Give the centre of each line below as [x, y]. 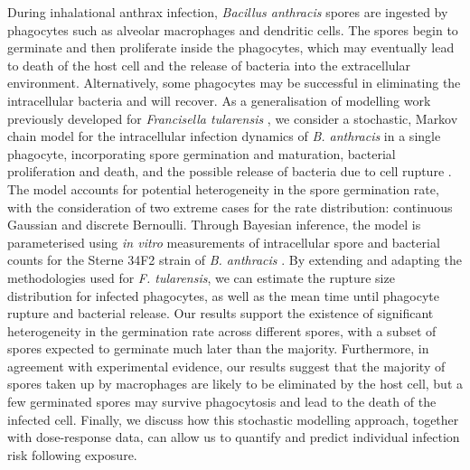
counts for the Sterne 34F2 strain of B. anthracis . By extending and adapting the [235, 260]
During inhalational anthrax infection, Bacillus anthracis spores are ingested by [228, 12]
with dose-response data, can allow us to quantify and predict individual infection [234, 437]
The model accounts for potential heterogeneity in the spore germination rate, [223, 188]
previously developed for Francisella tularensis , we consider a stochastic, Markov [233, 118]
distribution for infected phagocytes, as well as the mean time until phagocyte [223, 295]
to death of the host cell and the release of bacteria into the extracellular [209, 65]
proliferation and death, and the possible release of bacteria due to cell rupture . [230, 171]
